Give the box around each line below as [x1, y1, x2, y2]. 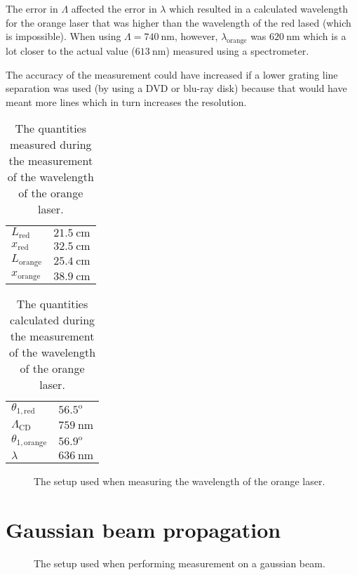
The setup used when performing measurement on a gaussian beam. [34, 555, 325, 570]
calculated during [10, 312, 95, 329]
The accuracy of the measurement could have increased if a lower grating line [6, 67, 338, 81]
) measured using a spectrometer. [166, 43, 309, 58]
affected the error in [71, 1, 157, 15]
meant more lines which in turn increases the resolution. [6, 94, 247, 109]
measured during [9, 136, 92, 153]
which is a [303, 29, 346, 44]
